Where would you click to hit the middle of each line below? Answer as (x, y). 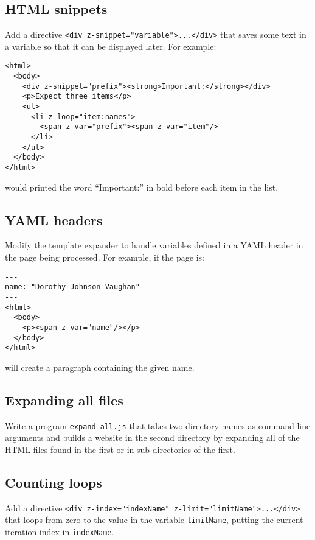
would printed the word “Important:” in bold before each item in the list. (142, 187)
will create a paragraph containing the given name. (100, 367)
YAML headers (54, 219)
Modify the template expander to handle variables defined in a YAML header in (154, 245)
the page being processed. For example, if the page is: (105, 257)
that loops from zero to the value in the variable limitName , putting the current (154, 520)
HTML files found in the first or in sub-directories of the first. (120, 449)
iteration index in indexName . (60, 532)
